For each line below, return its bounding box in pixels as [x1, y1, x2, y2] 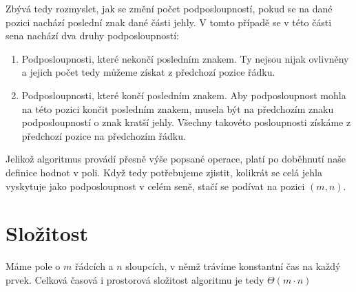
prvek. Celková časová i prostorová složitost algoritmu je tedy [6, 272, 264, 286]
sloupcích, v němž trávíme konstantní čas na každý [125, 259, 341, 273]
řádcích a [74, 259, 114, 273]
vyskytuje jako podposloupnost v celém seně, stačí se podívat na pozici [6, 178, 305, 193]
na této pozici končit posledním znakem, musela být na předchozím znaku [21, 101, 334, 116]
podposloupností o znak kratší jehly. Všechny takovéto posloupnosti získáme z [21, 115, 351, 129]
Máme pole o [6, 259, 61, 273]
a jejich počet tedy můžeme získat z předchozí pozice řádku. [21, 65, 275, 79]
